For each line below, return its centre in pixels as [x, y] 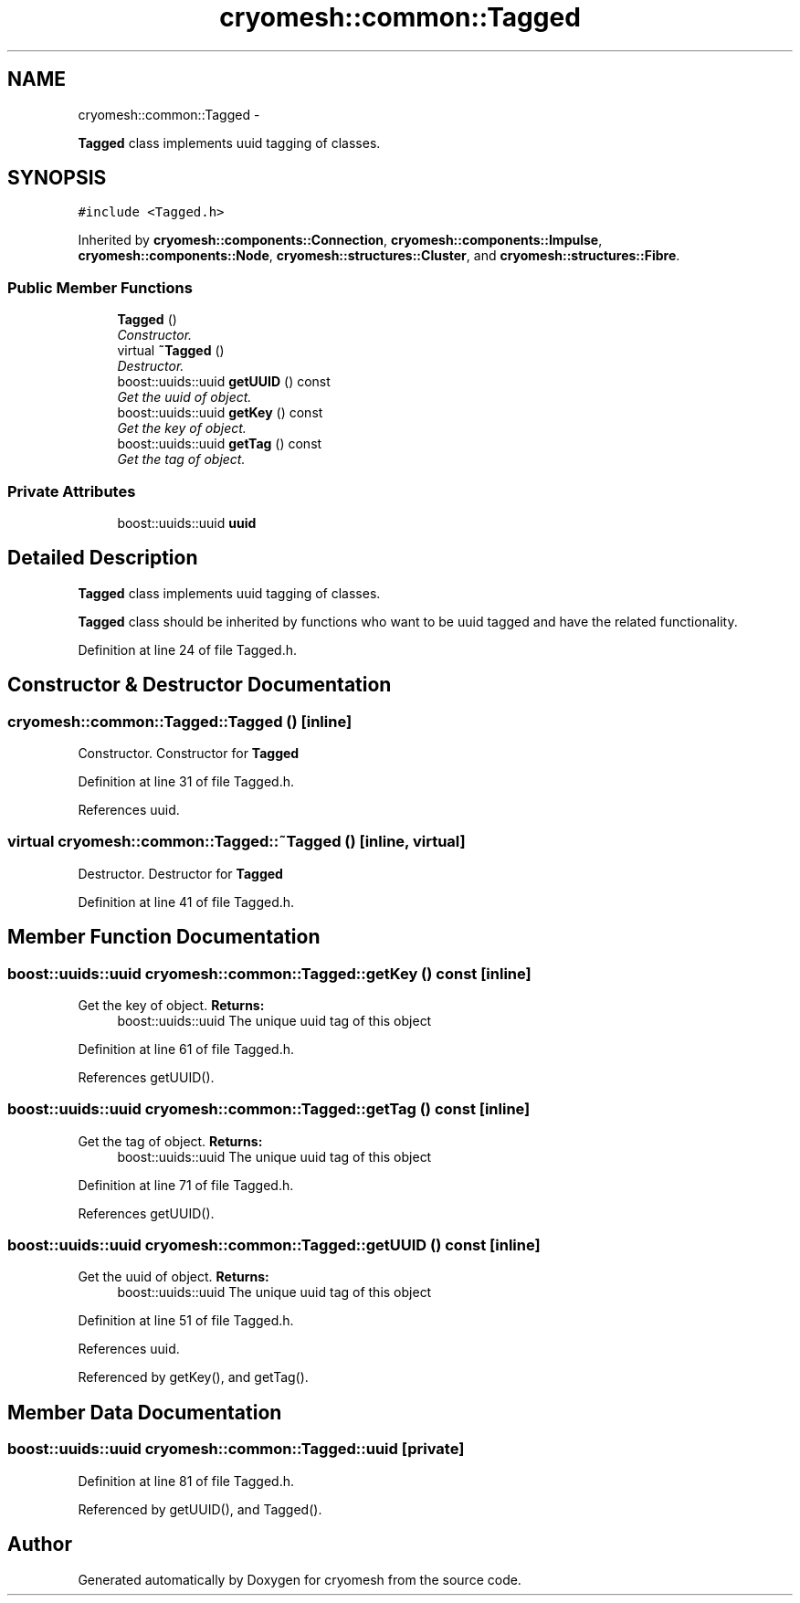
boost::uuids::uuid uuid [187, 522]
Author [40, 1545]
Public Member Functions [100, 287]
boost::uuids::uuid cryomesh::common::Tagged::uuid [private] [236, 1449]
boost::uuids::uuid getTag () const [220, 444]
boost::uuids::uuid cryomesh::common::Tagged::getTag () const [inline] [269, 1109]
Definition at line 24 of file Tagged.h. [187, 649]
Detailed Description [103, 558]
